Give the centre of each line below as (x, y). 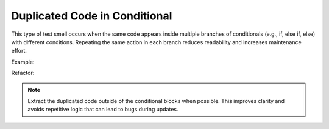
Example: (23, 62)
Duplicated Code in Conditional (92, 16)
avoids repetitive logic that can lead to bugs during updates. (103, 110)
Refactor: (23, 73)
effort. (19, 51)
